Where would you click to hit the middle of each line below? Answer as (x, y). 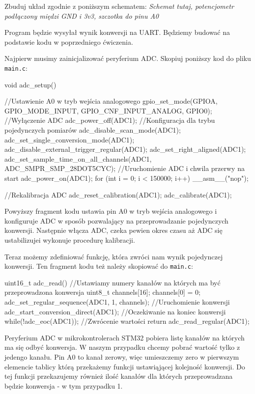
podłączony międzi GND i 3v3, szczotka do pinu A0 (82, 15)
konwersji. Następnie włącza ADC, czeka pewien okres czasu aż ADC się (113, 230)
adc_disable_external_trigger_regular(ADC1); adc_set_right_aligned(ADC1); (125, 149)
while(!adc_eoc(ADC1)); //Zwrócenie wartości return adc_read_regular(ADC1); (127, 321)
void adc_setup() (30, 84)
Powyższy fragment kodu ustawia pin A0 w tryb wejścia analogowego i (111, 211)
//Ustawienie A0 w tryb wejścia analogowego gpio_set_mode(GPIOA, (111, 101)
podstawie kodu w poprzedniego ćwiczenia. (69, 42)
